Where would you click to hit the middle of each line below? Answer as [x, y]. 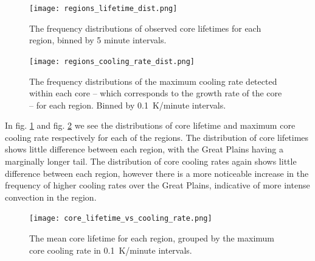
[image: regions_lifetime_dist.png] [103, 9]
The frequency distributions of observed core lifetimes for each [145, 28]
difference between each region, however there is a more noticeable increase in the [157, 173]
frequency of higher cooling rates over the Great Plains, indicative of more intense [157, 185]
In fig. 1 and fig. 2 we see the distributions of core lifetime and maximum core [150, 125]
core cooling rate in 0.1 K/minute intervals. [111, 250]
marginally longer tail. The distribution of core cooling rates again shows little [151, 161]
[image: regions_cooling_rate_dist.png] [112, 61]
